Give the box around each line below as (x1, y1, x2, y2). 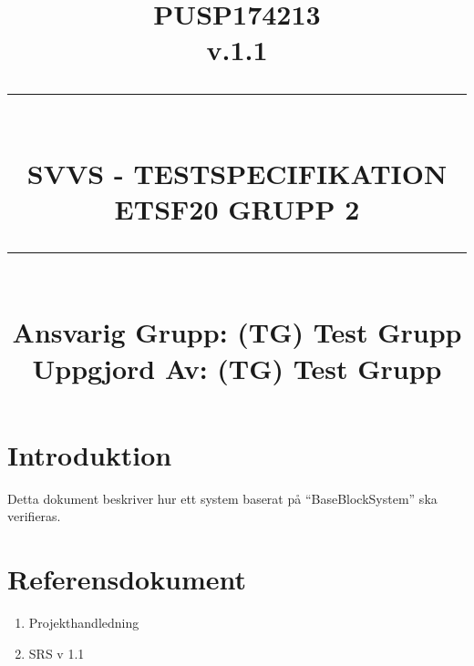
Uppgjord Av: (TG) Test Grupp (32, 349, 442, 386)
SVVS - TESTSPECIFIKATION (26, 154, 448, 191)
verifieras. (7, 507, 61, 526)
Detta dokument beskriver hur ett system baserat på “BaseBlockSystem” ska (7, 488, 438, 507)
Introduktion (7, 435, 172, 473)
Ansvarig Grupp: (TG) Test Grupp (12, 313, 462, 351)
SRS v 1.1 (28, 643, 85, 662)
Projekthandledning (28, 612, 139, 631)
